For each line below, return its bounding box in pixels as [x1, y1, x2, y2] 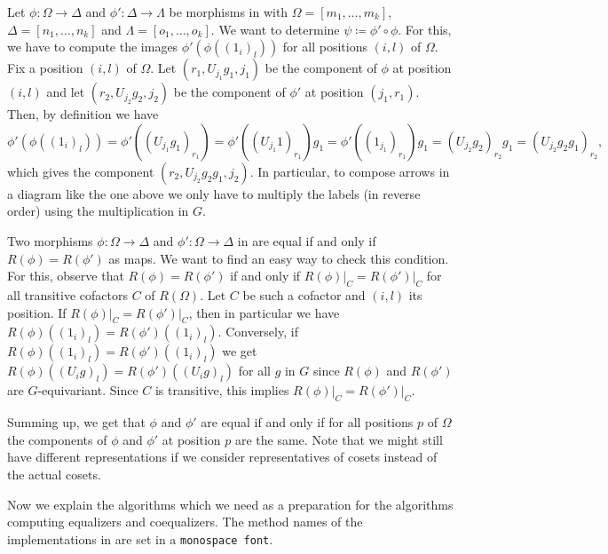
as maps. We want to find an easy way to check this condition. [108, 249, 449, 267]
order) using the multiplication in [7, 202, 189, 220]
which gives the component [7, 162, 154, 180]
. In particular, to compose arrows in [249, 162, 450, 180]
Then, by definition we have [7, 105, 159, 123]
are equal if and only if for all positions [201, 413, 414, 431]
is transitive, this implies [154, 381, 289, 400]
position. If [7, 303, 67, 321]
